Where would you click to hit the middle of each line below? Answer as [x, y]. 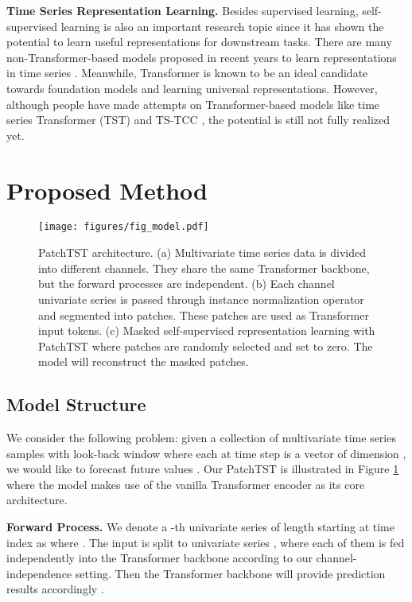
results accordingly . [55, 589]
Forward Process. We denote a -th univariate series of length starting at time [200, 527]
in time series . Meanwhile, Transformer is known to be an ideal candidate [187, 73]
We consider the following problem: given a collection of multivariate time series [201, 438]
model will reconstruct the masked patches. [144, 361]
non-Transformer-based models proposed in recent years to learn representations [202, 57]
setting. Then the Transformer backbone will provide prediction [230, 573]
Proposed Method [107, 190]
